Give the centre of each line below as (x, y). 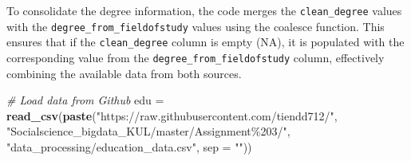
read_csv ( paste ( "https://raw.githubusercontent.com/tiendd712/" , (172, 115)
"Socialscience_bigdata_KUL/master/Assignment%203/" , (148, 131)
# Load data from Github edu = (85, 100)
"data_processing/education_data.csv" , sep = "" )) (129, 147)
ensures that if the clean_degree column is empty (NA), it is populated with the (205, 42)
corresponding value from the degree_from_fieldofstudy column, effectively (196, 57)
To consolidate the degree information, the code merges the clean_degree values (204, 10)
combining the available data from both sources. (124, 73)
